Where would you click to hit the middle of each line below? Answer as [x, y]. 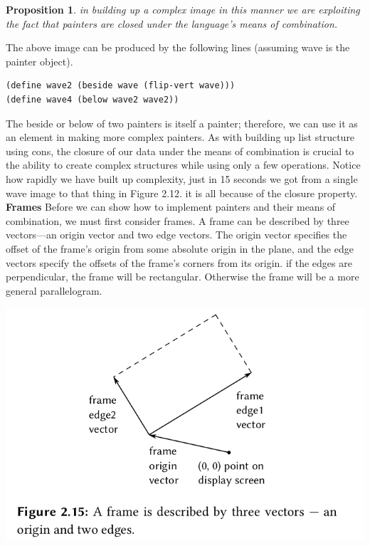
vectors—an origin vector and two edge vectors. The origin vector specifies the [176, 235]
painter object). [39, 61]
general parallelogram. [54, 290]
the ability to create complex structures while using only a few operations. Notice [183, 165]
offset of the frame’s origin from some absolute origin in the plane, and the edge [180, 248]
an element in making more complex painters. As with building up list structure [180, 137]
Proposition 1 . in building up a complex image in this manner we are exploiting [183, 9]
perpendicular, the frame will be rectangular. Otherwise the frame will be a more [183, 277]
